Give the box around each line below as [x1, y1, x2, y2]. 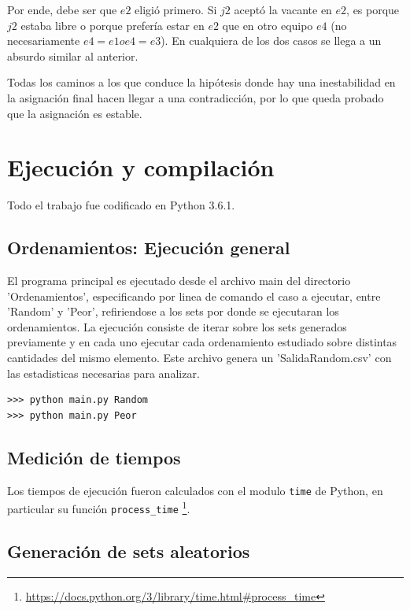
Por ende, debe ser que [7, 2, 117, 17]
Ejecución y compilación [7, 151, 275, 183]
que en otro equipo [222, 17, 313, 33]
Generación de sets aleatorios [7, 538, 250, 563]
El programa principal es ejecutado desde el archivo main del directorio [7, 272, 351, 289]
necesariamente [7, 32, 80, 49]
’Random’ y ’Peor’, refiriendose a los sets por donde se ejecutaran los [7, 303, 339, 320]
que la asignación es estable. [7, 105, 142, 121]
